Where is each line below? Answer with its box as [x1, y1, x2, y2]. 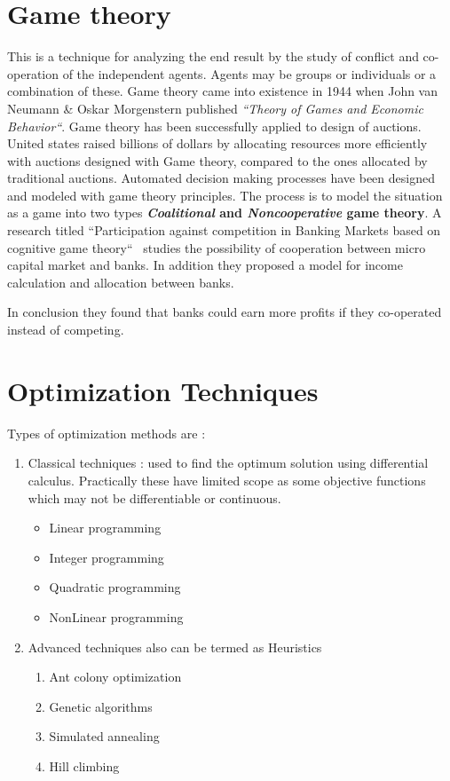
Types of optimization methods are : [7, 423, 206, 442]
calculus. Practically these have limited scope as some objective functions [28, 470, 426, 489]
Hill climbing [49, 756, 120, 775]
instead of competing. [7, 320, 124, 339]
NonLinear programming [49, 607, 184, 626]
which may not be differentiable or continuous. [28, 488, 281, 507]
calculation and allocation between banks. [7, 272, 234, 291]
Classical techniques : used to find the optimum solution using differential [28, 454, 429, 472]
